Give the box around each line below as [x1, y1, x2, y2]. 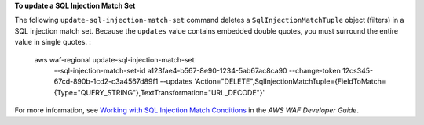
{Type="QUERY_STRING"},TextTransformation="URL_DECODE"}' [53, 87, 265, 97]
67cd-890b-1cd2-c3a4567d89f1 [53, 77, 159, 86]
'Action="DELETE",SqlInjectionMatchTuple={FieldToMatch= [193, 77, 386, 86]
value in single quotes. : [14, 37, 92, 47]
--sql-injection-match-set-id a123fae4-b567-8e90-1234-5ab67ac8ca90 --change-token [53, 66, 341, 75]
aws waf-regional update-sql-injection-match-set [34, 55, 196, 64]
